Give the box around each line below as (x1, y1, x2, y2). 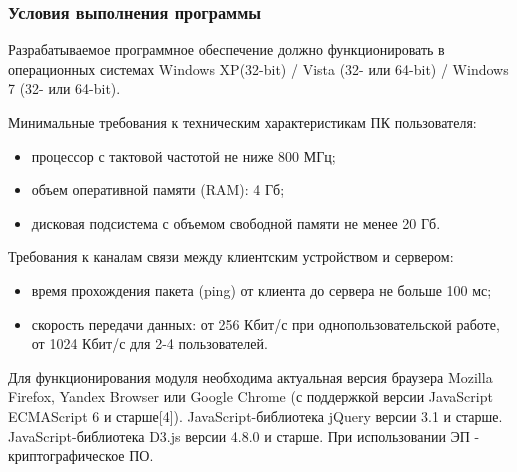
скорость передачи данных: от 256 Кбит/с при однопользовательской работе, (31, 313, 500, 334)
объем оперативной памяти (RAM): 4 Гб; (31, 179, 285, 200)
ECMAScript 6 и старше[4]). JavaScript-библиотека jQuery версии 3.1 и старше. (8, 405, 503, 426)
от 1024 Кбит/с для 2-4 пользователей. (31, 333, 268, 354)
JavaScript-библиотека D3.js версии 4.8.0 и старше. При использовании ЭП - (8, 425, 480, 446)
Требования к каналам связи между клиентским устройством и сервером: (8, 246, 454, 267)
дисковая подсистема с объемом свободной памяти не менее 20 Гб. (31, 212, 441, 233)
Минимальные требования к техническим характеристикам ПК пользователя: (8, 112, 477, 132)
